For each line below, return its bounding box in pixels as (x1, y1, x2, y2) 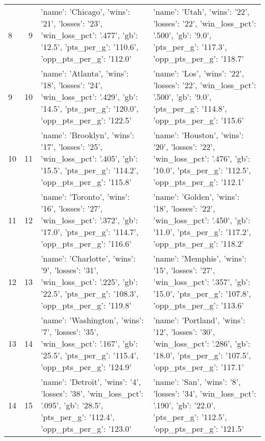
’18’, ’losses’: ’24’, (41, 79, 103, 91)
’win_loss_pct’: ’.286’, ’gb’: (153, 338, 250, 349)
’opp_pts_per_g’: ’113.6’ (153, 299, 244, 311)
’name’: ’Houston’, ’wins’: (153, 129, 244, 141)
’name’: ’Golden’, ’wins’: (153, 191, 240, 202)
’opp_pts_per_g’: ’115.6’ (153, 114, 244, 126)
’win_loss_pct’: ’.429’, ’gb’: (41, 91, 138, 102)
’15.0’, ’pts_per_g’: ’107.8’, (153, 288, 251, 299)
